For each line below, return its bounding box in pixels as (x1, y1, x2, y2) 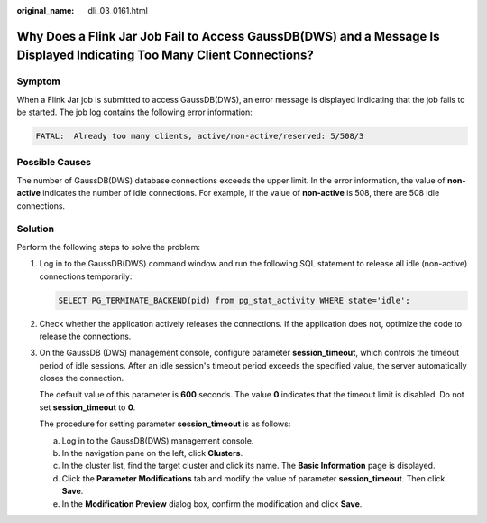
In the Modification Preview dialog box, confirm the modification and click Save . (61, 498, 363, 509)
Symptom (16, 75, 60, 88)
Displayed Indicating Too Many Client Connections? (16, 48, 315, 63)
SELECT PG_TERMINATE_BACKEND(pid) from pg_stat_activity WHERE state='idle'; (58, 294, 410, 305)
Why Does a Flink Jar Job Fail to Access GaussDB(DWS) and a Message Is (16, 28, 440, 44)
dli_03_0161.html (87, 5, 148, 15)
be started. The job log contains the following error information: (16, 107, 253, 117)
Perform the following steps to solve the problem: (16, 241, 201, 252)
